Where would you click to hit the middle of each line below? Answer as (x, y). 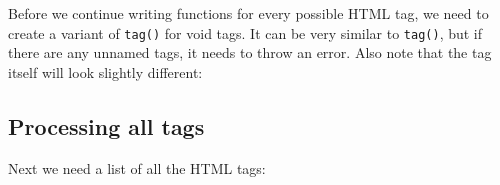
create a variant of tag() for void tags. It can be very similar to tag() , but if (245, 32)
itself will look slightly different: (105, 71)
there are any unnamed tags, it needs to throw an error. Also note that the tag (250, 52)
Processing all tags (106, 125)
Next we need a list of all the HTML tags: (137, 167)
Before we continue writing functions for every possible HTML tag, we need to (248, 13)
